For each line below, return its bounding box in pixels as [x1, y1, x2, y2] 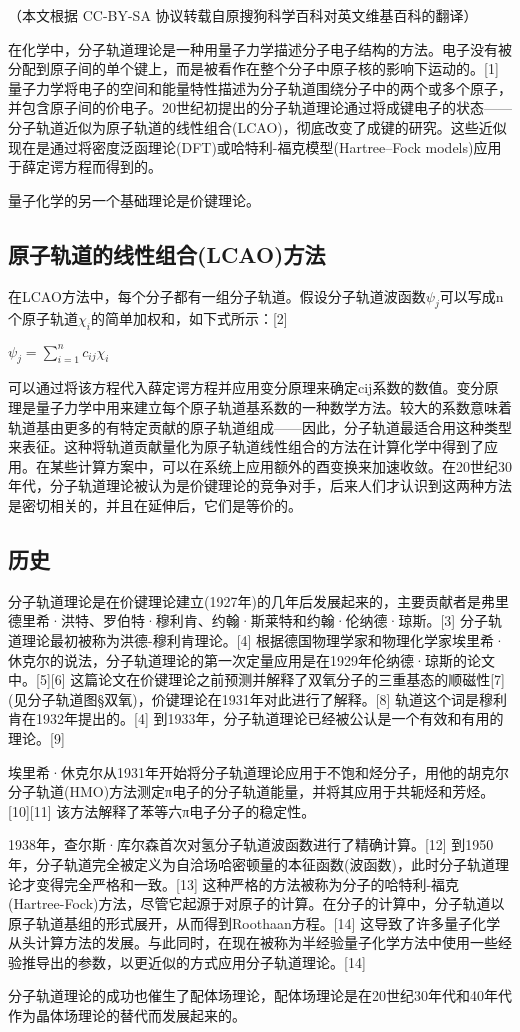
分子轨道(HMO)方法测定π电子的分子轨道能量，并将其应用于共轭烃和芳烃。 [8, 781, 495, 802]
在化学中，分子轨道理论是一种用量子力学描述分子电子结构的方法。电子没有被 [8, 38, 512, 59]
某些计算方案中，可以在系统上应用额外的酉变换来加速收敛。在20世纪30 [49, 455, 512, 476]
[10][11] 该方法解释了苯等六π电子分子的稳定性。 [8, 800, 316, 821]
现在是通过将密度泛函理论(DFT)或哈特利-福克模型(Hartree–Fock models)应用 [8, 136, 502, 157]
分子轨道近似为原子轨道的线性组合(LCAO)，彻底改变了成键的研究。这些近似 [8, 116, 507, 137]
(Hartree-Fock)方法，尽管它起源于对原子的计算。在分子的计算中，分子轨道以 [8, 893, 505, 914]
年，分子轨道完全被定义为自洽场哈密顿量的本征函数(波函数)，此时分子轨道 [8, 853, 495, 874]
